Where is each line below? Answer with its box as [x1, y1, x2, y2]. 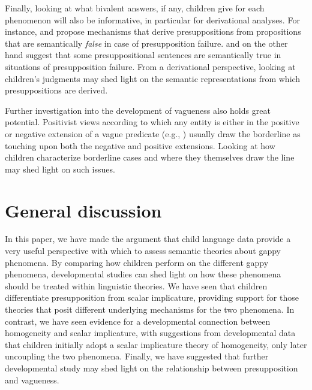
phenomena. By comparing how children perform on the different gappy [5, 256, 269, 268]
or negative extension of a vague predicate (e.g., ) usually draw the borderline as [5, 127, 301, 140]
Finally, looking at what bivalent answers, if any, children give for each [5, 2, 265, 14]
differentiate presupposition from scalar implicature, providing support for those [5, 291, 299, 304]
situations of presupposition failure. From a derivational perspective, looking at [5, 60, 296, 72]
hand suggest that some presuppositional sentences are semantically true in [5, 49, 281, 61]
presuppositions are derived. [5, 84, 108, 96]
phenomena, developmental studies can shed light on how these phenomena [5, 268, 281, 280]
